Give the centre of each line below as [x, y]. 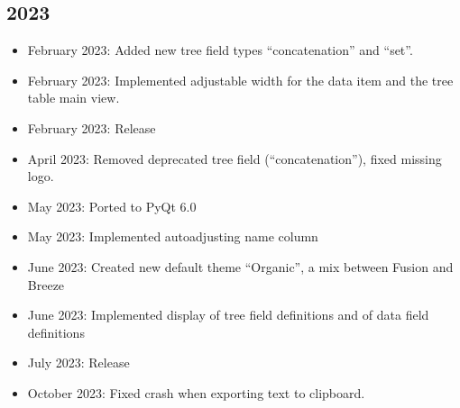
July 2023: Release [78, 363]
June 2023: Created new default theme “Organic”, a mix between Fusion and [240, 266]
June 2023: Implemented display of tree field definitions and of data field [228, 315]
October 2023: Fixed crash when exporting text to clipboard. [196, 392]
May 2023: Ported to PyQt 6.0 [112, 206]
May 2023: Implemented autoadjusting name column [173, 236]
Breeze [46, 284]
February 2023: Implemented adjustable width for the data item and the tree [240, 80]
